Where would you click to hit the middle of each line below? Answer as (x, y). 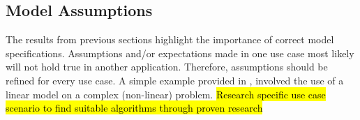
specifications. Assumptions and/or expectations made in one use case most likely (180, 53)
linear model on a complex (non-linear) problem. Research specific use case (166, 94)
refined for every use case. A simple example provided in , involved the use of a (175, 80)
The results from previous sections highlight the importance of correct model (170, 39)
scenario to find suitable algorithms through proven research (134, 108)
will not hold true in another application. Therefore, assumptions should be (167, 67)
